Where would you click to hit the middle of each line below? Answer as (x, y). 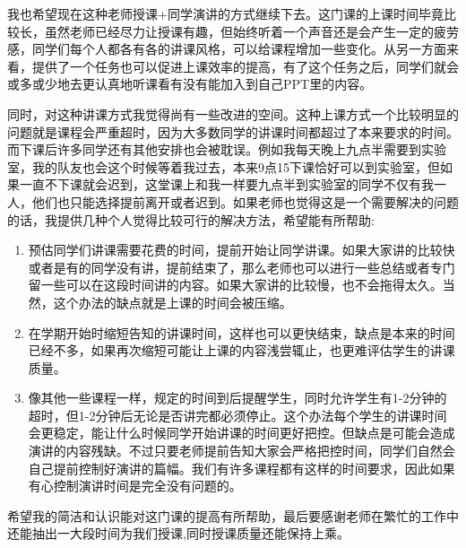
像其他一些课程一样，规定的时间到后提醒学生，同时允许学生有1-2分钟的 (237, 398)
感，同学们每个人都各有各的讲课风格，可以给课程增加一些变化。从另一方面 (227, 49)
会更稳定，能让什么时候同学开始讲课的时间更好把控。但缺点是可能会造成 (242, 433)
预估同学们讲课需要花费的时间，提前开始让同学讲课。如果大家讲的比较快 (242, 250)
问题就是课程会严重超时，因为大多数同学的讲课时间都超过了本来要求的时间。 (233, 131)
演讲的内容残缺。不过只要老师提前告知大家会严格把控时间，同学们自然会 (242, 451)
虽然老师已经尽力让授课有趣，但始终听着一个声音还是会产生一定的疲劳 (251, 31)
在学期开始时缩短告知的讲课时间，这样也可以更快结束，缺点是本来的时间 (242, 332)
